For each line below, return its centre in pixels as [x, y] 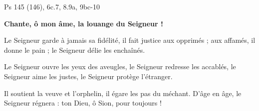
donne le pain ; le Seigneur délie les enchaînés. [75, 50]
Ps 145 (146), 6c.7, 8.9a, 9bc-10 [52, 6]
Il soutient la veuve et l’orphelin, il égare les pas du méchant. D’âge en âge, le [123, 93]
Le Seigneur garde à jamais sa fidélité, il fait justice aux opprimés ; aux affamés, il [130, 40]
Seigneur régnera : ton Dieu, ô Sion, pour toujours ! [83, 103]
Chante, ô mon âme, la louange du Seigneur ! [84, 23]
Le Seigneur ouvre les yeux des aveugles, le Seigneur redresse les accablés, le [120, 66]
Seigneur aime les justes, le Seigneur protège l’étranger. [88, 76]
